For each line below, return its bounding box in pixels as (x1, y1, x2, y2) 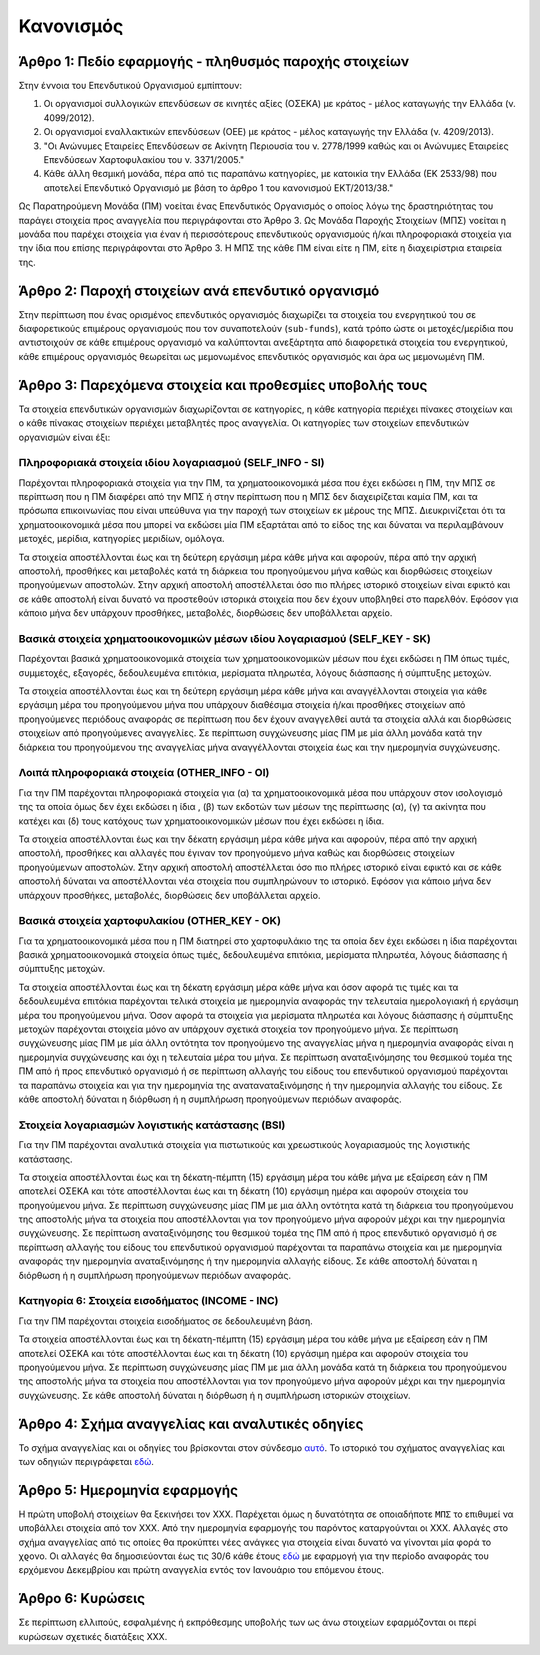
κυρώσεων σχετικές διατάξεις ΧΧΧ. (18, 1630, 168, 1642)
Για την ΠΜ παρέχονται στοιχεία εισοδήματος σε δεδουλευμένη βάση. (18, 1315, 314, 1327)
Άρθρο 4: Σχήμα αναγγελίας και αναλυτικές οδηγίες (18, 1415, 364, 1432)
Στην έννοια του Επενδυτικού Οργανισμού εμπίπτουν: (18, 80, 243, 92)
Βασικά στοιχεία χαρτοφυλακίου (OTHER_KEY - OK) (18, 914, 282, 928)
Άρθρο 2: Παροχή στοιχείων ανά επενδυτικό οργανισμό (18, 282, 380, 299)
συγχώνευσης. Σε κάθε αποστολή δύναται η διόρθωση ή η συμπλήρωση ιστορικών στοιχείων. (18, 1389, 411, 1401)
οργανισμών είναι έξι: (18, 431, 111, 443)
